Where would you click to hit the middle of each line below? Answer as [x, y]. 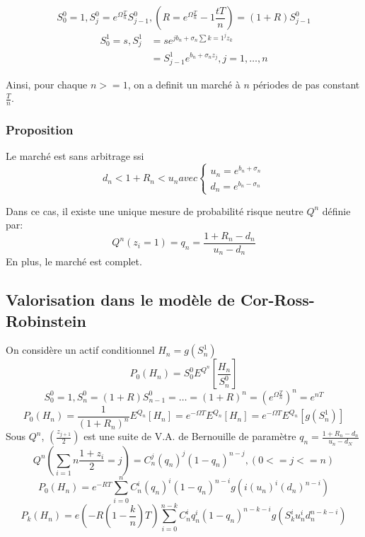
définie [336, 210]
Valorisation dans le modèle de [120, 300]
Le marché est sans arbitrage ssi [75, 156]
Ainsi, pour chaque [47, 84]
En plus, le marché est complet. [74, 261]
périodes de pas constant [306, 84]
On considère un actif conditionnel [80, 350]
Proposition [40, 130]
